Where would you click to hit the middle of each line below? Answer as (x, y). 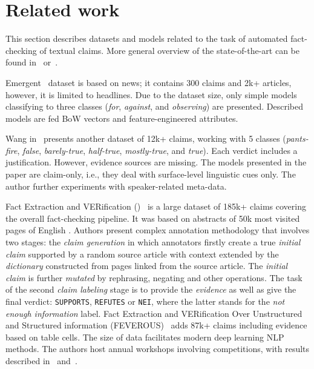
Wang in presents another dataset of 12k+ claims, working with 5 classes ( (146, 138)
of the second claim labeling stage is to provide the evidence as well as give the (151, 289)
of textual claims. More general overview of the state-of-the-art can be (169, 50)
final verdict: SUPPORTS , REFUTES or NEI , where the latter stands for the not (145, 301)
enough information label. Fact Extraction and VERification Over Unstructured (154, 313)
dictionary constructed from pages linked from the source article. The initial (147, 266)
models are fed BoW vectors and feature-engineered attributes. (122, 118)
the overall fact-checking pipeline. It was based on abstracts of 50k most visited (153, 218)
